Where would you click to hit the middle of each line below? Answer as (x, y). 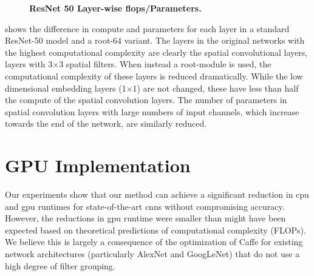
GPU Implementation (98, 165)
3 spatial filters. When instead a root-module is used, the (165, 64)
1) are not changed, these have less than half (216, 88)
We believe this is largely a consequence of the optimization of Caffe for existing (154, 242)
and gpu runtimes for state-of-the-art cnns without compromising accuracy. (145, 206)
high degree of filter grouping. (60, 265)
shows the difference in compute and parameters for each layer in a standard (147, 28)
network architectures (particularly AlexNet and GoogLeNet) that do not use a (152, 254)
